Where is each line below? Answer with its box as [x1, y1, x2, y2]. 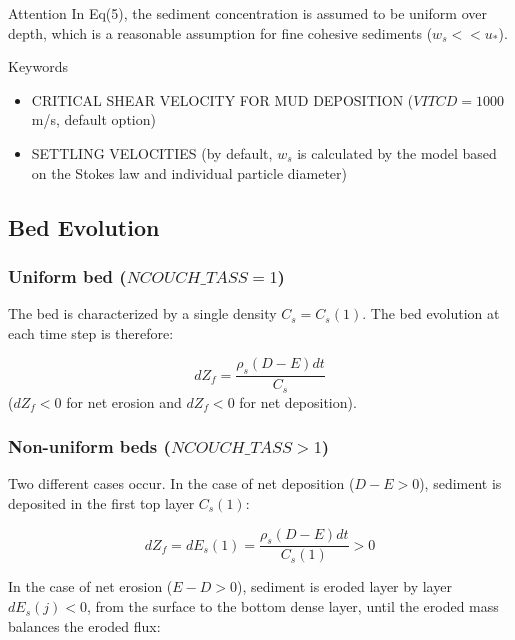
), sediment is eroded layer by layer [237, 576, 452, 597]
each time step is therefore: [8, 322, 174, 343]
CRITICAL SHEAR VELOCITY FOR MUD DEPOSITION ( [31, 89, 414, 110]
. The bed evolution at [362, 303, 500, 324]
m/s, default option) [31, 109, 156, 130]
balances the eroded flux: [8, 615, 161, 636]
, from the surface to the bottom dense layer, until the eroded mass [86, 596, 499, 617]
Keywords [8, 56, 69, 77]
